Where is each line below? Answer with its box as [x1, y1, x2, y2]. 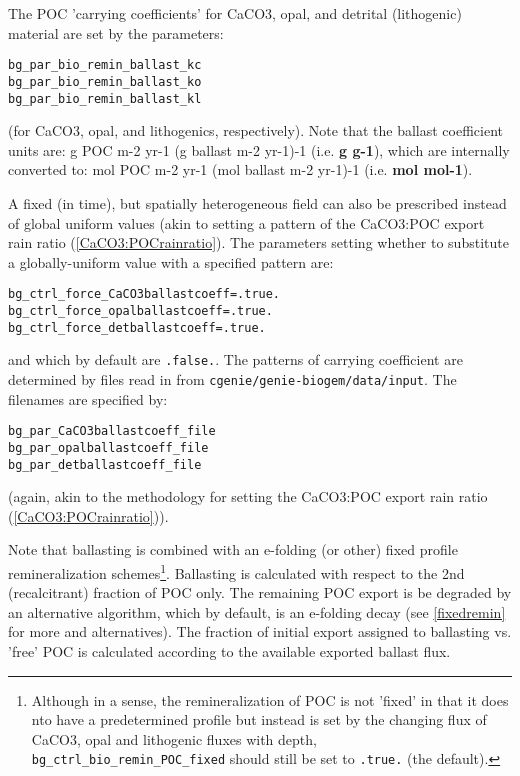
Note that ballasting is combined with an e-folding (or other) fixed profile [8, 539, 458, 560]
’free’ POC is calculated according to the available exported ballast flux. [8, 640, 451, 661]
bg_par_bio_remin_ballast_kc [8, 58, 202, 73]
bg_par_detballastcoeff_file [8, 457, 202, 472]
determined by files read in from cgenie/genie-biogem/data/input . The [8, 368, 457, 389]
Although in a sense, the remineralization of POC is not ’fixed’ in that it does [31, 689, 509, 710]
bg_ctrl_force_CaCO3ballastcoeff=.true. [8, 287, 281, 302]
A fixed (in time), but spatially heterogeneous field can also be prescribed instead [8, 192, 507, 213]
